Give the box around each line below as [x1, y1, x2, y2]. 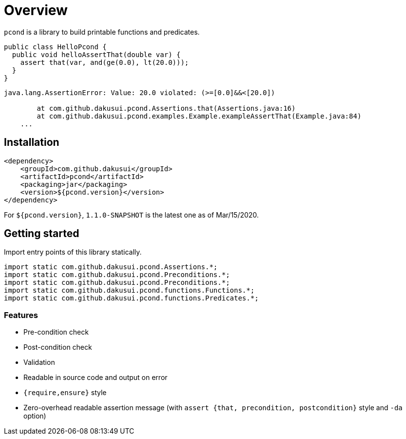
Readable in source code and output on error [23, 373, 168, 382]
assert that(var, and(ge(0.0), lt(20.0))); [20, 58, 189, 66]
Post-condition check [23, 343, 92, 352]
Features [4, 310, 38, 320]
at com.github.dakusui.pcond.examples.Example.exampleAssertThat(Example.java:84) [37, 112, 362, 120]
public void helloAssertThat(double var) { [12, 50, 181, 59]
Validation [23, 358, 55, 367]
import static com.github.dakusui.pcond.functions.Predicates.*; [4, 294, 259, 302]
